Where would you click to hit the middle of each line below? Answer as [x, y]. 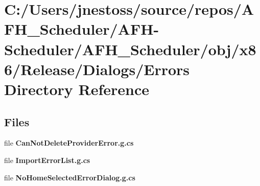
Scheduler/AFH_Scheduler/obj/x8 [130, 49]
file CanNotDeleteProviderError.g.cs [69, 143]
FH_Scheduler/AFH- [82, 29]
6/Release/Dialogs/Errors [97, 69]
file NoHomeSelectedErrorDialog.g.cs [70, 177]
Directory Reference [77, 89]
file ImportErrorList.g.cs [47, 160]
